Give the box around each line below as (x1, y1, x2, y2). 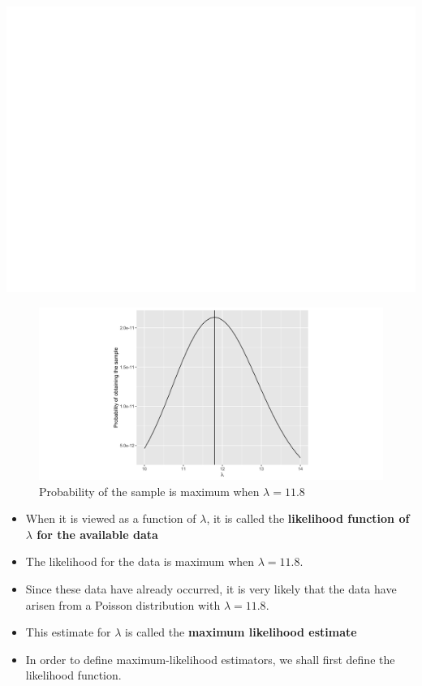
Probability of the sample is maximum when (39, 482, 260, 499)
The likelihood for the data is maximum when (25, 553, 255, 570)
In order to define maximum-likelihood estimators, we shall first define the (25, 650, 395, 667)
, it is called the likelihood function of (206, 510, 410, 527)
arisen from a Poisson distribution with (25, 596, 221, 613)
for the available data (37, 525, 158, 542)
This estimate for (25, 623, 111, 641)
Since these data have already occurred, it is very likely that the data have (25, 580, 397, 597)
